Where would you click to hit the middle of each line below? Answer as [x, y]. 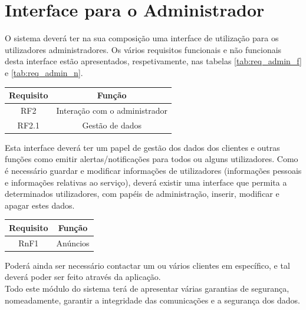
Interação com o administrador [112, 110]
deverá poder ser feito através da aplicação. [83, 277]
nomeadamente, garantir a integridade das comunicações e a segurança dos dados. [153, 300]
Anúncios [73, 243]
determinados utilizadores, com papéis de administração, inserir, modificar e [142, 194]
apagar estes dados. [40, 205]
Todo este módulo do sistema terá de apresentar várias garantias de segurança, [147, 288]
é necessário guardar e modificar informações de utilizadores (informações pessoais [153, 170]
